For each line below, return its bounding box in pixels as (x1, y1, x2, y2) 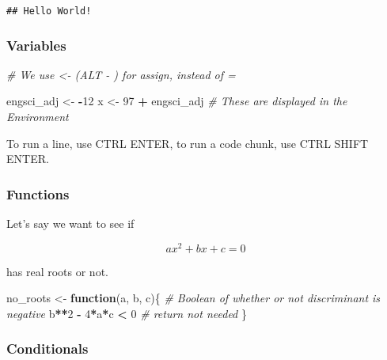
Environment (6, 108, 69, 125)
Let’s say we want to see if (6, 215, 135, 232)
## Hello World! (6, 6, 92, 17)
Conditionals (6, 339, 89, 358)
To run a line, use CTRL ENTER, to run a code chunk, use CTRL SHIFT (6, 135, 369, 151)
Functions (6, 184, 70, 203)
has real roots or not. (6, 263, 108, 279)
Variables (6, 35, 66, 55)
